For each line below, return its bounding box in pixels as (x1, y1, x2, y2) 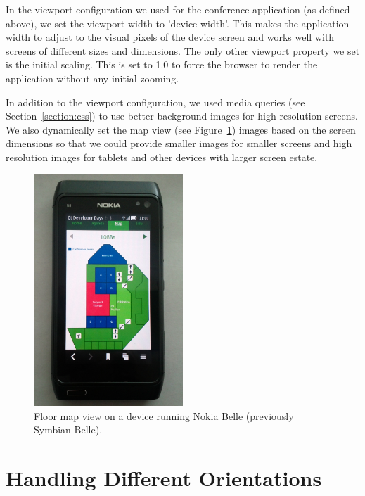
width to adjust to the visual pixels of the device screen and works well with (6, 30, 335, 44)
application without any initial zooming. (6, 70, 179, 85)
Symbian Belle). (34, 422, 103, 437)
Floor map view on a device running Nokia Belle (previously (34, 408, 294, 423)
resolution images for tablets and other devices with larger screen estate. (6, 149, 318, 164)
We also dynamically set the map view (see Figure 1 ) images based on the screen (6, 122, 356, 136)
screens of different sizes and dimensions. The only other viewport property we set (6, 43, 360, 58)
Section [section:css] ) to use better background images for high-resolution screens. (6, 108, 358, 123)
